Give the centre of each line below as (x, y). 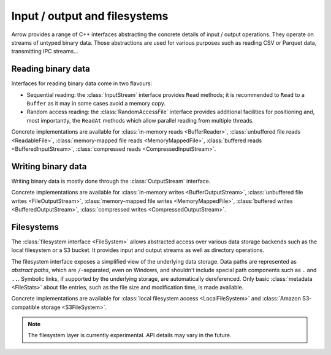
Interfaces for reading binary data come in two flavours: (82, 83)
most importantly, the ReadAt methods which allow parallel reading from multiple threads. (140, 120)
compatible (25, 307)
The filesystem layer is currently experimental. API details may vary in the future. (130, 335)
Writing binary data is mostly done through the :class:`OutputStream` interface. (111, 181)
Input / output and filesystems (90, 16)
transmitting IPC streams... (45, 52)
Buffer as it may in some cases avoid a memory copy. (96, 104)
